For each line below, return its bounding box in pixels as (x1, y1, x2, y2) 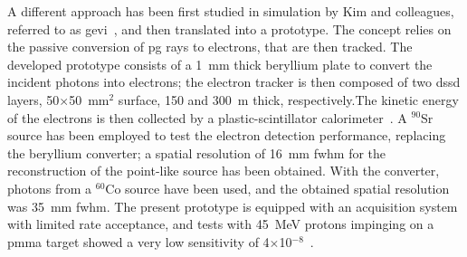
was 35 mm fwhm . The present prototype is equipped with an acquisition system (7, 196, 458, 215)
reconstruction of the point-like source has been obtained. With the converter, (7, 161, 440, 180)
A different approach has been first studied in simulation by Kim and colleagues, (7, 2, 454, 20)
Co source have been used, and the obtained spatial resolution (105, 178, 450, 197)
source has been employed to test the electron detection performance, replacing (7, 126, 446, 145)
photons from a (7, 178, 92, 197)
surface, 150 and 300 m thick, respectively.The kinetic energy (118, 90, 459, 109)
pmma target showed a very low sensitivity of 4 (7, 232, 270, 251)
